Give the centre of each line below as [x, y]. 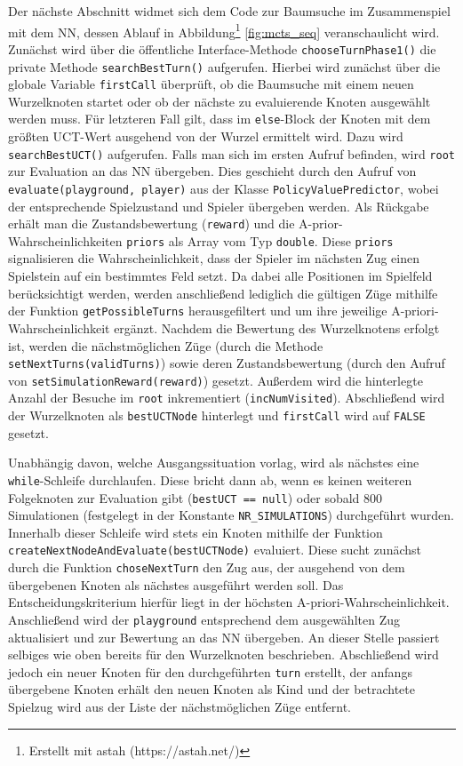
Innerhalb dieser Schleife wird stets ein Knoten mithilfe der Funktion [196, 532]
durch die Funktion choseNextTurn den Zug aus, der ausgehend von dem [207, 567]
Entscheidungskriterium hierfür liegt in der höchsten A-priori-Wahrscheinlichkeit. [229, 602]
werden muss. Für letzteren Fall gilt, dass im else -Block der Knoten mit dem [220, 119]
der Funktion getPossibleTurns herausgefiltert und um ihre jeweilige [198, 311]
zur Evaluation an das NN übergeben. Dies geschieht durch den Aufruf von [212, 171]
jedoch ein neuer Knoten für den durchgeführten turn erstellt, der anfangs [210, 671]
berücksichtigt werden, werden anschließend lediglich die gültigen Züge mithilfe [223, 293]
